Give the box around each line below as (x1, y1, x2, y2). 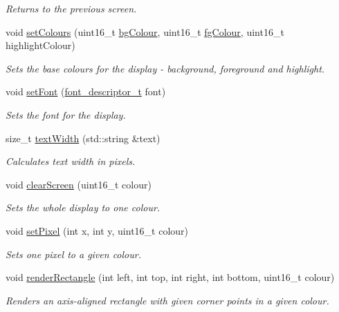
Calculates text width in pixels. (6, 154, 136, 168)
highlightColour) (6, 38, 75, 52)
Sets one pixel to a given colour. (6, 246, 141, 261)
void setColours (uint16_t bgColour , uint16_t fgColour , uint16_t (6, 24, 284, 39)
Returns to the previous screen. (6, 1, 137, 15)
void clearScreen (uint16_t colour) (6, 177, 152, 191)
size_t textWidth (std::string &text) (6, 130, 161, 145)
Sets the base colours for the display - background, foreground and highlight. (6, 61, 325, 75)
